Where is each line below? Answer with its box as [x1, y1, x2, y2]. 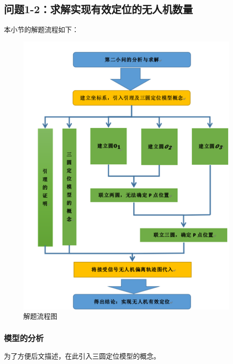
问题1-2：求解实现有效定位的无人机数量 [4, 1, 193, 17]
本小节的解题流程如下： [4, 24, 79, 35]
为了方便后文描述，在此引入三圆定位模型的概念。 [4, 351, 160, 361]
